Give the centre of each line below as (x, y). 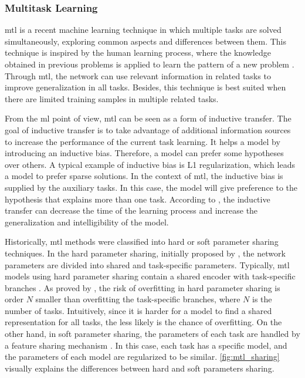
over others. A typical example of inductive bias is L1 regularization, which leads (150, 164)
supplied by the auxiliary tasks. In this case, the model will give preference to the (151, 187)
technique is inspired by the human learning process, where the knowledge (138, 53)
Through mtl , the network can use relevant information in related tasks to (138, 75)
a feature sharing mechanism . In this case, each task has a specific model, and (146, 345)
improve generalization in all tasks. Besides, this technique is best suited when (145, 87)
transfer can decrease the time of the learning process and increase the (131, 210)
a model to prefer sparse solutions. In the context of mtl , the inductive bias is (144, 176)
